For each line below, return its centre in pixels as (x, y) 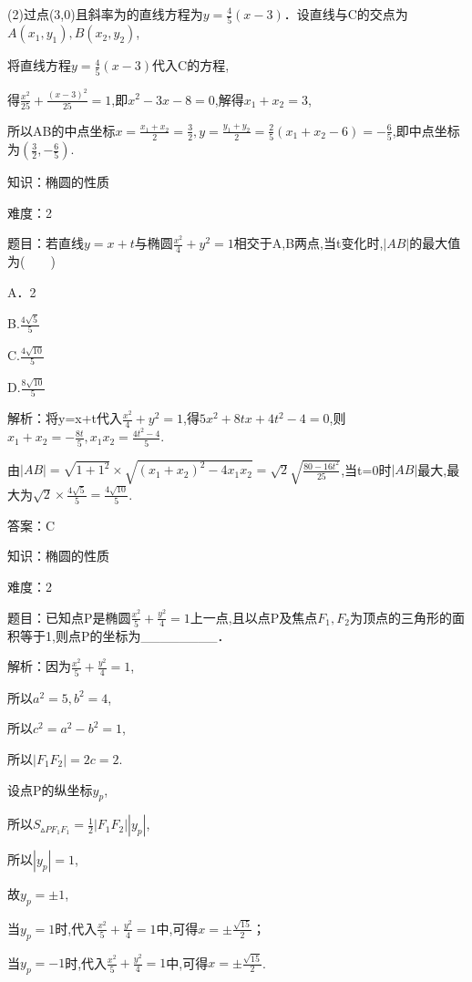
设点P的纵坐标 (50, 789)
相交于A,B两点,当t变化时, (308, 243)
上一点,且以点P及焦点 (254, 617)
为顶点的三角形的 (400, 617)
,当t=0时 (366, 469)
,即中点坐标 (426, 130)
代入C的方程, (191, 65)
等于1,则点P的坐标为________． (125, 635)
